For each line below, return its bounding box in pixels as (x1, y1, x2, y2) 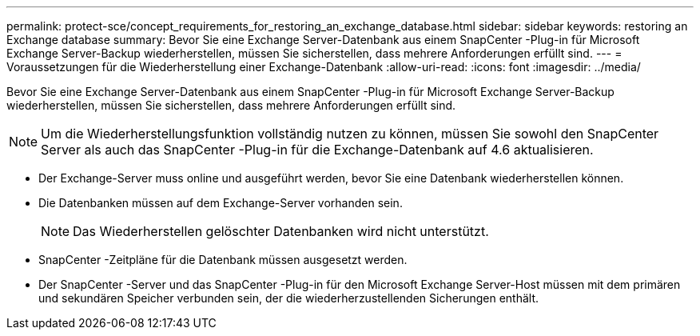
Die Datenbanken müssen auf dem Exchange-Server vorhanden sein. (38, 196, 403, 210)
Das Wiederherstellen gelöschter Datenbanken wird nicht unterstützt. (73, 223, 489, 239)
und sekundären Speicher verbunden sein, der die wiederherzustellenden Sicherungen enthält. (38, 291, 539, 305)
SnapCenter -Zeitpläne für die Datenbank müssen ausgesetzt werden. (38, 253, 408, 266)
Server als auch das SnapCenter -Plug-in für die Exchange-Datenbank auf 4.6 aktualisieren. (41, 142, 594, 158)
